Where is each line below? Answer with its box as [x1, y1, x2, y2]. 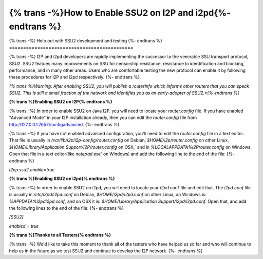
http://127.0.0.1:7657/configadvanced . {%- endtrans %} [9, 121, 120, 127]
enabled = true [9, 223, 39, 229]
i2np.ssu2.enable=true [9, 166, 55, 173]
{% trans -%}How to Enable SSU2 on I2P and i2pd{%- [9, 7, 231, 18]
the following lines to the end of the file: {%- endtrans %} [9, 205, 124, 211]
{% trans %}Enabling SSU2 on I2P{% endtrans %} [9, 99, 113, 105]
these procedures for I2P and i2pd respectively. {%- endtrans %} [9, 74, 140, 80]
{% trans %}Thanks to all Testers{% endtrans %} [9, 232, 112, 238]
